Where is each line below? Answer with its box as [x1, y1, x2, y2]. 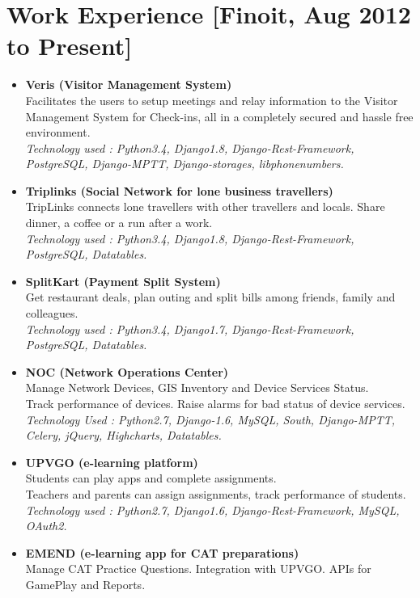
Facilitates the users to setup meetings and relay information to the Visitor [25, 91, 398, 108]
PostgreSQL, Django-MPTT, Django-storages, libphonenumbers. [25, 155, 344, 172]
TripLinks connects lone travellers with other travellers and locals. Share [25, 198, 385, 215]
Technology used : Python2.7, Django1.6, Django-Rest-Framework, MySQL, [25, 501, 400, 518]
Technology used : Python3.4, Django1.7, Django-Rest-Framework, [25, 320, 354, 337]
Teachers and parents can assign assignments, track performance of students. [25, 485, 406, 502]
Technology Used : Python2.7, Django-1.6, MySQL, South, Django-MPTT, [25, 411, 396, 427]
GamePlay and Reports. [25, 575, 146, 592]
